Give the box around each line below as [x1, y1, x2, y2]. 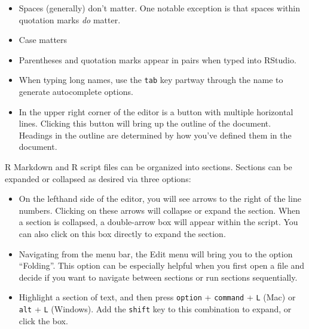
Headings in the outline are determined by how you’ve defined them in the [19, 128, 292, 141]
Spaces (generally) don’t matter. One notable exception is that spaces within [19, 2, 300, 14]
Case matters [19, 33, 68, 46]
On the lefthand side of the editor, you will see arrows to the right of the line [19, 192, 301, 205]
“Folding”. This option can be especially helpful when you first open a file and [19, 259, 305, 272]
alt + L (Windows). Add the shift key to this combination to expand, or [19, 303, 292, 315]
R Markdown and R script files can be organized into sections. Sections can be [5, 161, 292, 173]
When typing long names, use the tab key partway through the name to [19, 73, 283, 86]
